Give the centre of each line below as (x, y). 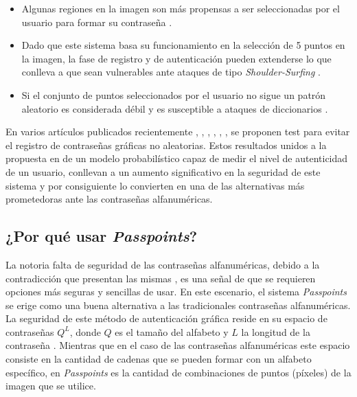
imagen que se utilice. (51, 386)
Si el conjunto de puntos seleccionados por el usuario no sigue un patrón (174, 94)
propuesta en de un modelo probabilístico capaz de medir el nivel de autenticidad (177, 158)
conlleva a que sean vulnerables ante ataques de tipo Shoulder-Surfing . (171, 72)
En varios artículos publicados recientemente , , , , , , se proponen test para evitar (178, 132)
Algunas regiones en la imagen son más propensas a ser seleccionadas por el (181, 8)
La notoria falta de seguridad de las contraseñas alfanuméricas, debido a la (163, 264)
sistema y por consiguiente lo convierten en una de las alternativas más (155, 185)
